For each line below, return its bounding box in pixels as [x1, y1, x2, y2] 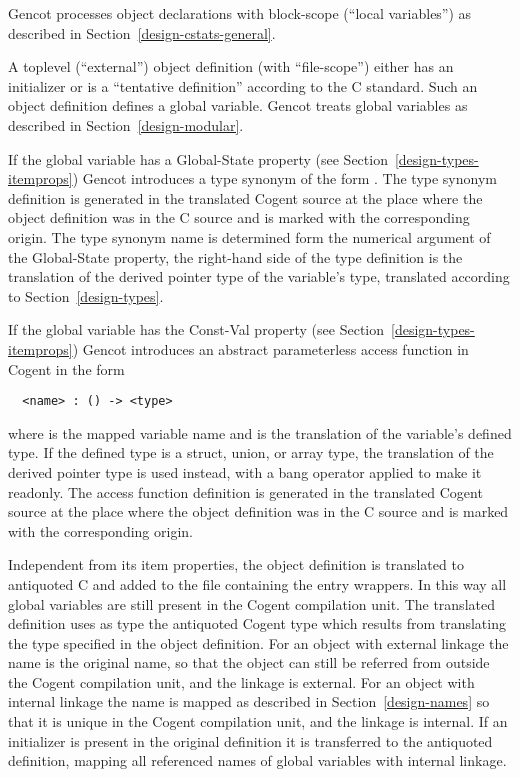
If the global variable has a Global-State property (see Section [8, 148, 388, 169]
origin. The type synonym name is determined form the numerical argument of [8, 226, 491, 247]
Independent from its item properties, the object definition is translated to [8, 554, 464, 575]
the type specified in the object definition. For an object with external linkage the [8, 632, 509, 653]
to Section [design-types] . [8, 285, 164, 306]
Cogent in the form [8, 358, 125, 379]
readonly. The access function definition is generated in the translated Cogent [8, 481, 483, 502]
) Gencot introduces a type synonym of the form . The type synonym [72, 168, 497, 189]
